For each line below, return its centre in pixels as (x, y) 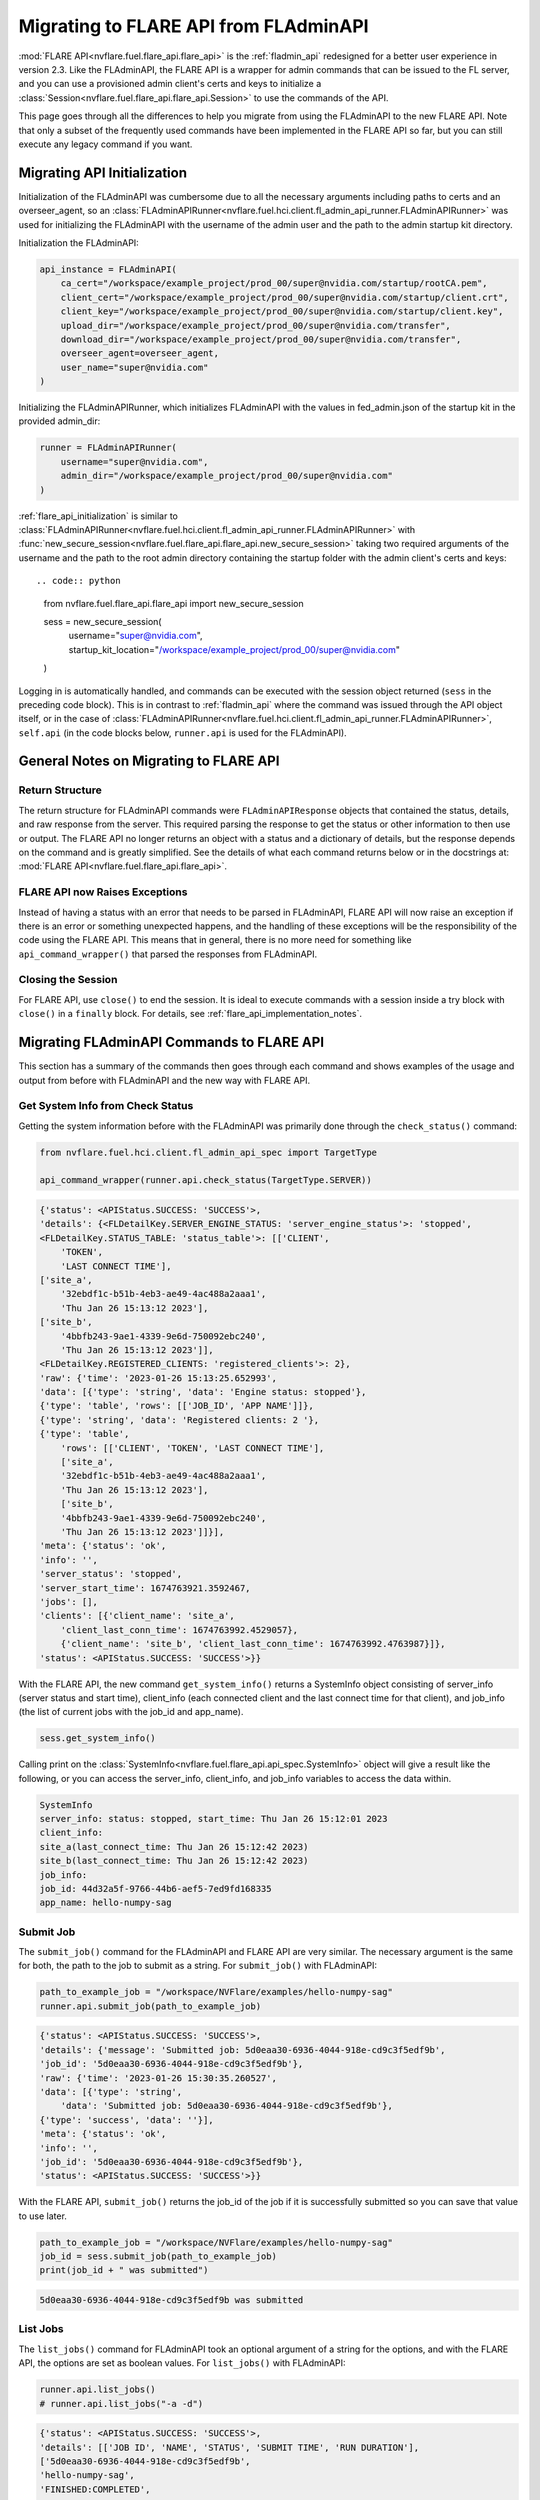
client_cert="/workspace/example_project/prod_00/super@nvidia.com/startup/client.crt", (284, 297)
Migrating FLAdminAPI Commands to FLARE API (171, 1042)
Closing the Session (68, 980)
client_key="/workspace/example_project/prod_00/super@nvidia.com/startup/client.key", (282, 311)
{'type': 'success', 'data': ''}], (126, 2119)
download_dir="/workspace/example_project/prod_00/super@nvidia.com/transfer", (261, 339)
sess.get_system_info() (98, 1738)
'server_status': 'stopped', (111, 1574)
